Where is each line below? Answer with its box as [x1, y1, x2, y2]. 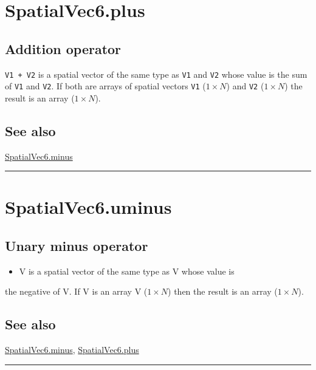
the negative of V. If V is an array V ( [5, 285, 148, 298]
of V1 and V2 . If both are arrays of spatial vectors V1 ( [5, 80, 206, 92]
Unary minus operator [5, 236, 148, 255]
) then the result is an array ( [168, 285, 278, 298]
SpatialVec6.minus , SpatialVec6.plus [5, 343, 139, 356]
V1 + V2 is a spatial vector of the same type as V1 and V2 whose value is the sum [5, 67, 307, 80]
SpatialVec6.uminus [5, 194, 172, 219]
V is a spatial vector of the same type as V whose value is [19, 264, 235, 277]
